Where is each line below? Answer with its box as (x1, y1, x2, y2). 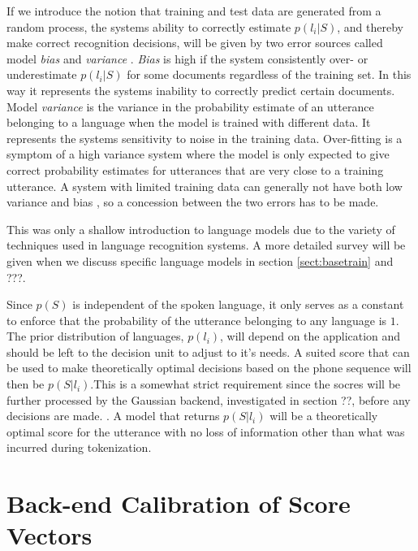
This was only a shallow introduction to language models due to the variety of (6, 220, 395, 237)
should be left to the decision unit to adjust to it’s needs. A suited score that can (6, 343, 410, 360)
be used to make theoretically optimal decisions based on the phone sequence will (6, 359, 412, 376)
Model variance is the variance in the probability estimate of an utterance (6, 98, 374, 115)
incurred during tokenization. (6, 439, 152, 456)
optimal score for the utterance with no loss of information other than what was (6, 423, 405, 440)
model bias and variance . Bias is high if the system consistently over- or (6, 50, 368, 67)
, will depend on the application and (220, 328, 401, 345)
